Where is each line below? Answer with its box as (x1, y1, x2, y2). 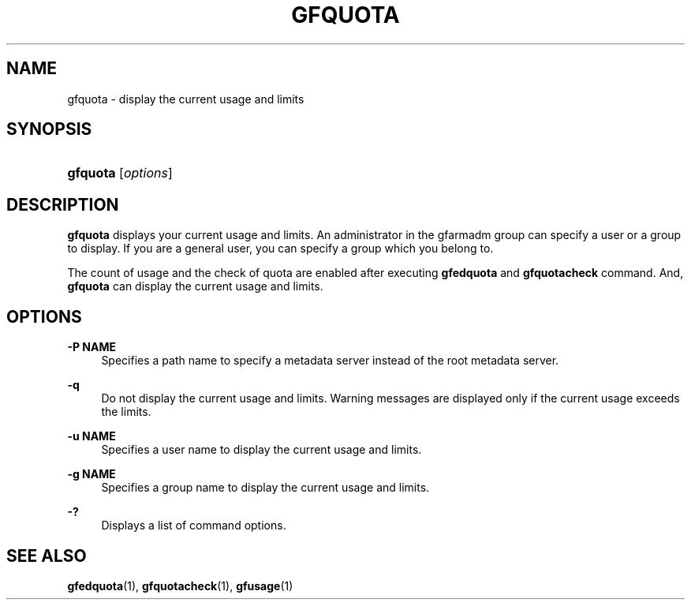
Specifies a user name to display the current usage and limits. (101, 443, 422, 457)
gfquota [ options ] (67, 165, 173, 181)
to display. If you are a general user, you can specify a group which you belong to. (67, 241, 494, 256)
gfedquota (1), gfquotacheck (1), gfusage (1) (67, 578, 293, 593)
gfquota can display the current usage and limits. (67, 279, 323, 294)
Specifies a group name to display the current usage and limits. (101, 481, 430, 495)
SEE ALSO (6, 545, 87, 566)
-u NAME (67, 429, 116, 443)
